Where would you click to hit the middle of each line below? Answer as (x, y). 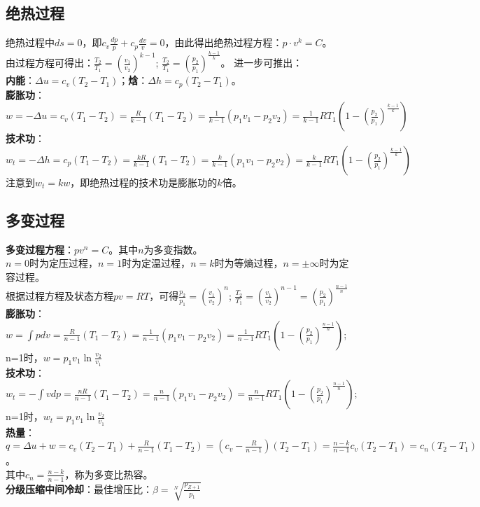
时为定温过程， (156, 263)
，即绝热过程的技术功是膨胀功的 (144, 182)
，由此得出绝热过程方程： (224, 42)
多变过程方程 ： (40, 249)
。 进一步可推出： (262, 63)
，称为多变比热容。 (109, 474)
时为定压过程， (64, 263)
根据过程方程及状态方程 (59, 295)
